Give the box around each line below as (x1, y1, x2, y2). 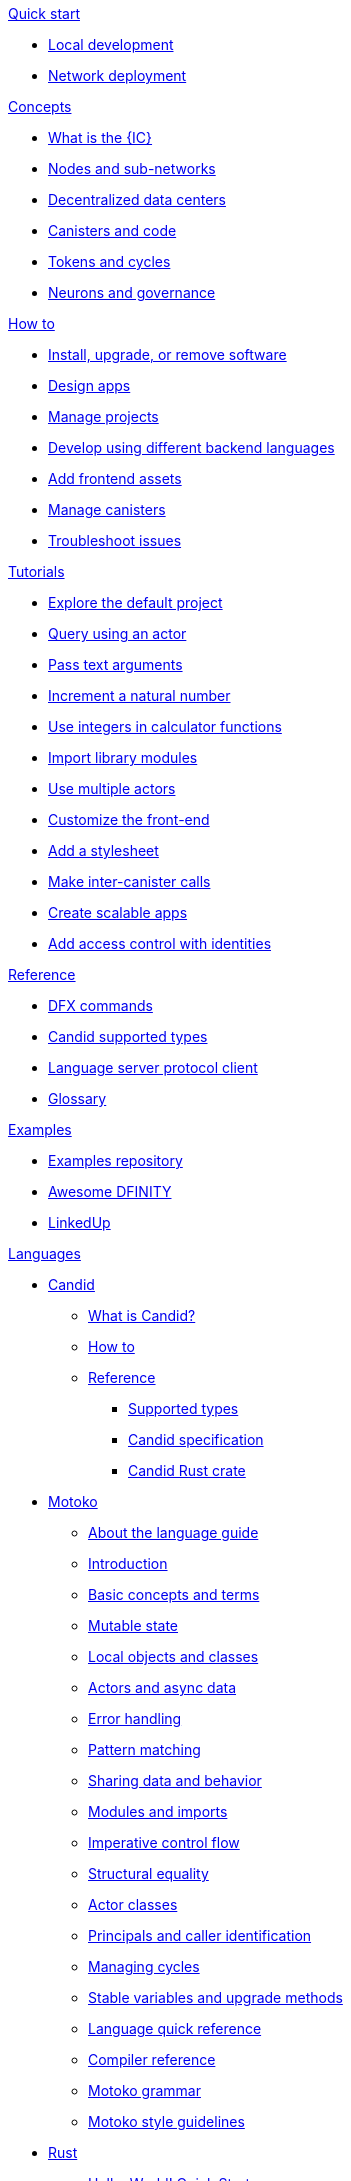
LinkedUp (48, 1214, 111, 1231)
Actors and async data (88, 1679, 237, 1696)
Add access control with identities (48, 935, 272, 952)
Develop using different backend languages (48, 439, 335, 456)
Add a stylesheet (48, 842, 159, 859)
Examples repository (48, 1152, 183, 1169)
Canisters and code (48, 222, 177, 239)
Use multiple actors (48, 780, 176, 797)
